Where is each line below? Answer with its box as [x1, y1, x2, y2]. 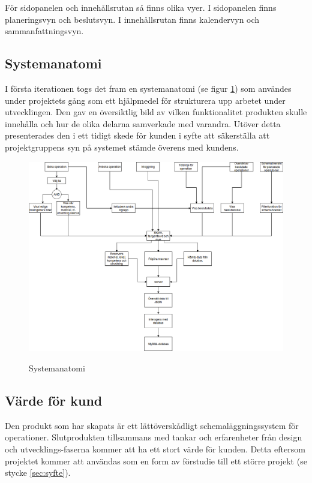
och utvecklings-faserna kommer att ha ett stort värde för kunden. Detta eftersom [5, 443, 305, 455]
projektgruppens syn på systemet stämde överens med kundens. [5, 140, 239, 153]
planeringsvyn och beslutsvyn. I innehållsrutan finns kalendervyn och [5, 13, 260, 25]
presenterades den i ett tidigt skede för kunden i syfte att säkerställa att [5, 129, 270, 142]
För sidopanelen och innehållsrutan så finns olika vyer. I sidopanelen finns [5, 1, 277, 13]
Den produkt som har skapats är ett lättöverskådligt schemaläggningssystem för [5, 419, 299, 431]
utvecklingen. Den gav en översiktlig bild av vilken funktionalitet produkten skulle [5, 106, 307, 118]
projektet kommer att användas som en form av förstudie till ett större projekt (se [5, 454, 307, 467]
